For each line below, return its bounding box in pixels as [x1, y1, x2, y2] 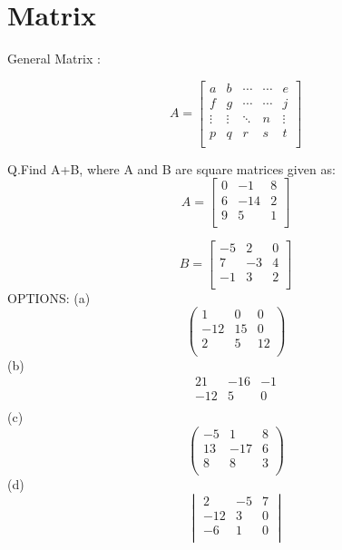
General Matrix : [7, 49, 101, 68]
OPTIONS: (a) [7, 288, 91, 307]
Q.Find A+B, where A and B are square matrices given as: [7, 159, 336, 178]
